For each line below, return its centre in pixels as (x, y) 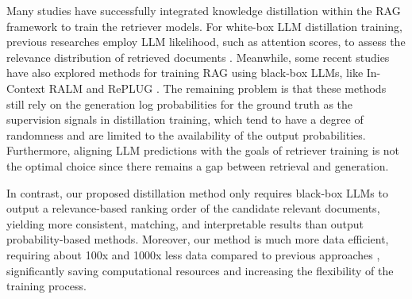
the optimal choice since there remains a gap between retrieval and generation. (198, 165)
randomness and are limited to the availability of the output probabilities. (186, 134)
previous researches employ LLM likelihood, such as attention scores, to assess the (206, 42)
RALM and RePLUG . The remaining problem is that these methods (218, 88)
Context (26, 88)
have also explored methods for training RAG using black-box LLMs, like (185, 73)
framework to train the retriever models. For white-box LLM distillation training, (204, 26)
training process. (46, 286)
